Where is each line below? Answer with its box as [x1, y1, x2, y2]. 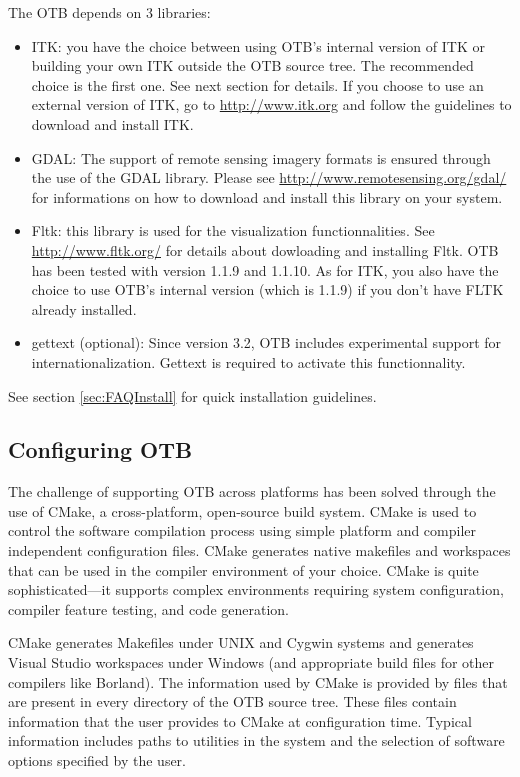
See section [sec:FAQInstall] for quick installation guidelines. [8, 385, 377, 406]
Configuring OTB [8, 434, 193, 465]
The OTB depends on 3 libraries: [8, 2, 211, 22]
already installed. [31, 298, 137, 319]
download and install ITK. [31, 113, 194, 134]
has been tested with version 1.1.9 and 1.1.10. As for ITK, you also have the [31, 259, 499, 280]
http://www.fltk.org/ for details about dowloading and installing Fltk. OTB [31, 239, 499, 260]
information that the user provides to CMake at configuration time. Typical [8, 710, 472, 731]
